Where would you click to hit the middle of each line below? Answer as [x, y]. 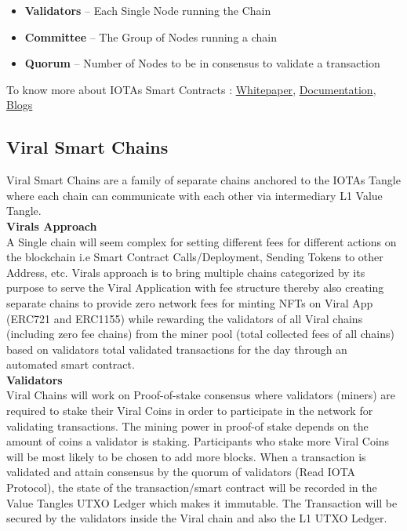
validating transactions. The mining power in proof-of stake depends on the [187, 426]
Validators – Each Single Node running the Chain [148, 10]
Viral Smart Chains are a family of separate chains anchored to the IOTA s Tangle [203, 180]
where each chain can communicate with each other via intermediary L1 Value [194, 195]
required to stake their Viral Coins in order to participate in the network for [190, 411]
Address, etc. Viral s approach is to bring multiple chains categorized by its [186, 272]
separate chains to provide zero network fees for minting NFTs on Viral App [190, 302]
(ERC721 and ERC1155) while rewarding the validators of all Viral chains [185, 318]
